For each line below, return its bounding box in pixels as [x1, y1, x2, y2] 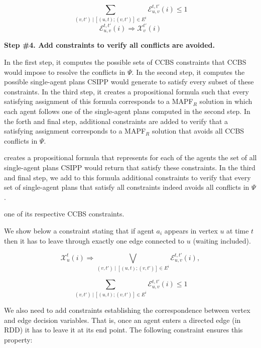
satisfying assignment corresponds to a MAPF [4, 126, 146, 136]
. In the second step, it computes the [132, 66, 245, 77]
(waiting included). [193, 235, 251, 246]
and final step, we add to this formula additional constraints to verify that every [4, 172, 251, 182]
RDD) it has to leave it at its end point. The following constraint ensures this [4, 324, 243, 335]
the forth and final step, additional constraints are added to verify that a [4, 115, 228, 126]
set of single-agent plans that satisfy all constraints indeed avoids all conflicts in [4, 182, 249, 192]
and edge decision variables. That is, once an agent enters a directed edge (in [4, 314, 241, 325]
